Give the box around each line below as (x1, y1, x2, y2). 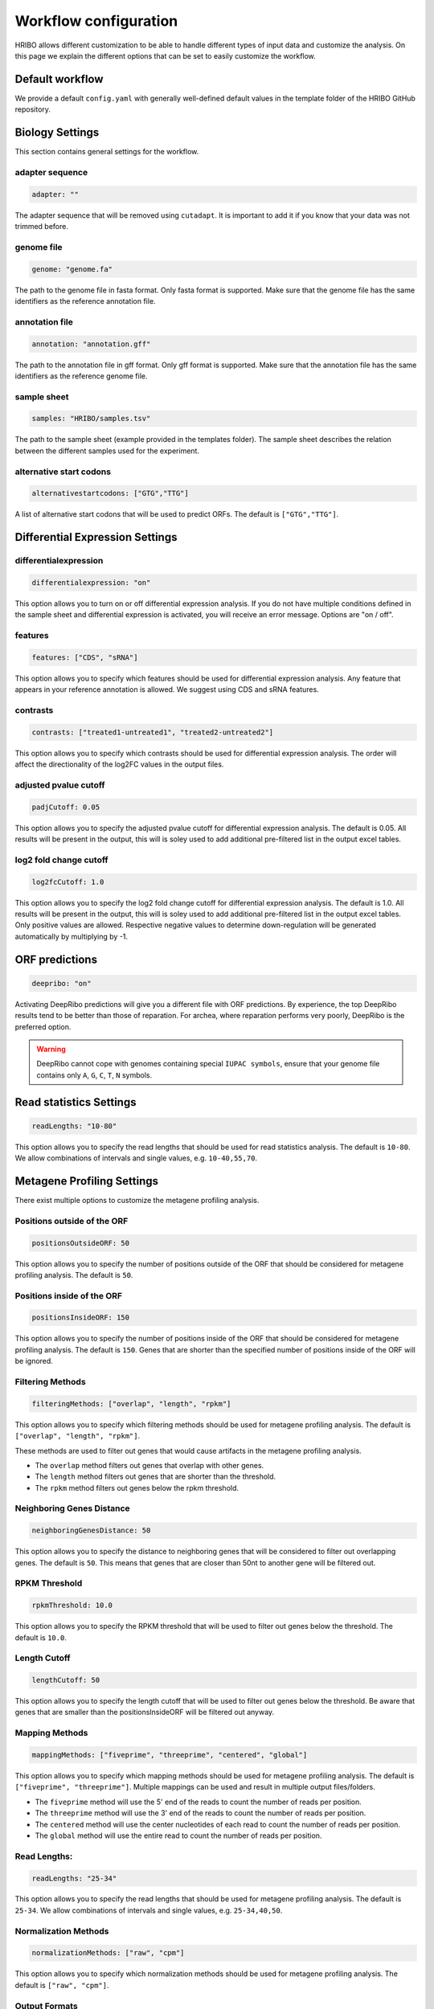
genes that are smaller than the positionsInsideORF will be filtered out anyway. (14, 1708, 275, 1717)
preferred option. (14, 1021, 72, 1032)
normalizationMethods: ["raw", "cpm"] (31, 1949, 185, 1958)
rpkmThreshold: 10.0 (31, 1601, 113, 1610)
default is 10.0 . (14, 1632, 68, 1643)
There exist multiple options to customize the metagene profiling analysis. (14, 1195, 260, 1205)
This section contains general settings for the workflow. (14, 147, 199, 157)
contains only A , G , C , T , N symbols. (36, 1070, 153, 1080)
